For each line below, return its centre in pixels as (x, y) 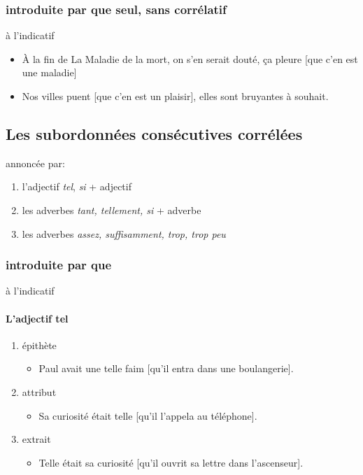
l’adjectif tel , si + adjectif (77, 186)
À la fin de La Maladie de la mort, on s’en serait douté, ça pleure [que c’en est (190, 58)
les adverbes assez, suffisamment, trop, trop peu (124, 233)
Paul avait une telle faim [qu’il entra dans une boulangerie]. (166, 368)
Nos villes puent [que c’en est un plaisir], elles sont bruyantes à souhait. (175, 96)
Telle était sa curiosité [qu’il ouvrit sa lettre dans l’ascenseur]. (171, 462)
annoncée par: (35, 163)
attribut (39, 391)
